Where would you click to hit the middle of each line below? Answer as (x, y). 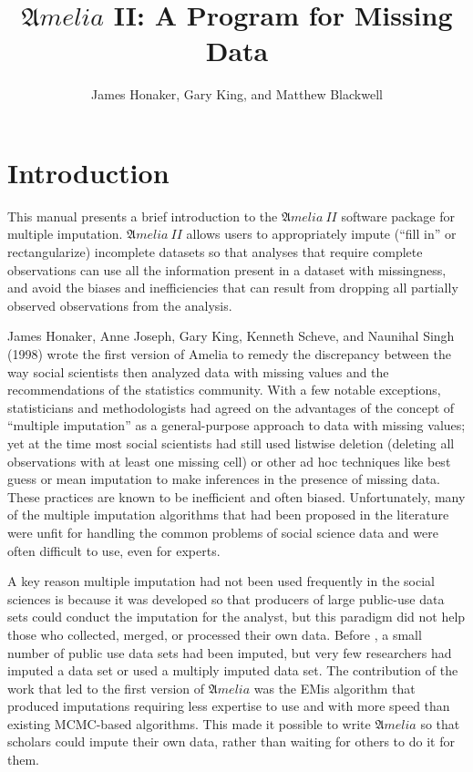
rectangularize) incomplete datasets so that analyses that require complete (215, 252)
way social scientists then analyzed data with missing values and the (198, 371)
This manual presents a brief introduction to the (143, 216)
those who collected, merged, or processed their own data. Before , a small (215, 634)
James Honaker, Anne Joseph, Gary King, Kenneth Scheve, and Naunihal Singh (231, 336)
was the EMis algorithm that (334, 688)
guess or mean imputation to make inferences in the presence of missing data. (224, 479)
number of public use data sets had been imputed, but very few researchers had (230, 652)
